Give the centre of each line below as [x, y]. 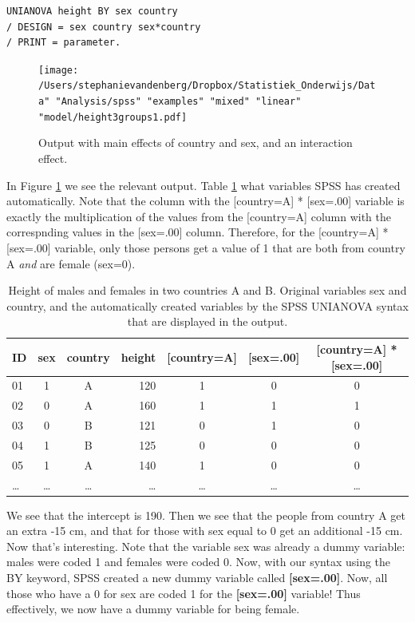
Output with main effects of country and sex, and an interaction [196, 143]
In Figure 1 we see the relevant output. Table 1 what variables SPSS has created [204, 185]
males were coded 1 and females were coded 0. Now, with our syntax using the [199, 562]
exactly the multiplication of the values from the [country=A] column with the [199, 216]
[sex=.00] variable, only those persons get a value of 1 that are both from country [206, 247]
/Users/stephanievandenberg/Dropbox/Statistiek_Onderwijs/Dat [207, 86]
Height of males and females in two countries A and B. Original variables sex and [207, 290]
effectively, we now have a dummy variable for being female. [153, 609]
